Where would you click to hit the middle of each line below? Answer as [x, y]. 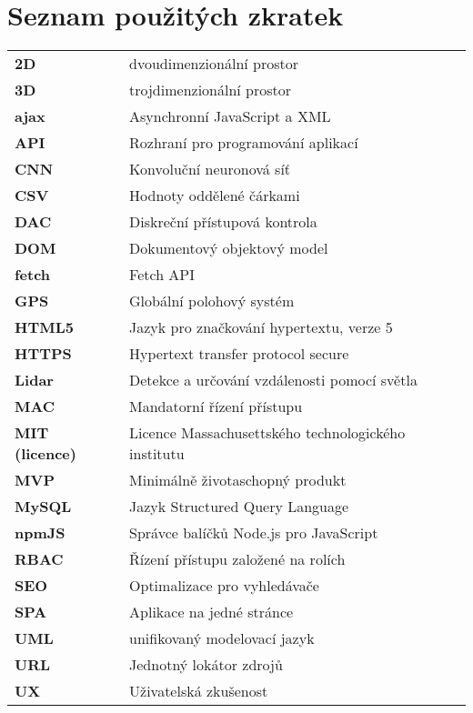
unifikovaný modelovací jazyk [222, 638]
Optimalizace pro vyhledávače [224, 586]
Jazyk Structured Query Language [239, 507]
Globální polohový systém [212, 301]
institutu [157, 454]
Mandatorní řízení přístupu [216, 407]
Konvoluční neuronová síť [210, 169]
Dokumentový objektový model [229, 248]
